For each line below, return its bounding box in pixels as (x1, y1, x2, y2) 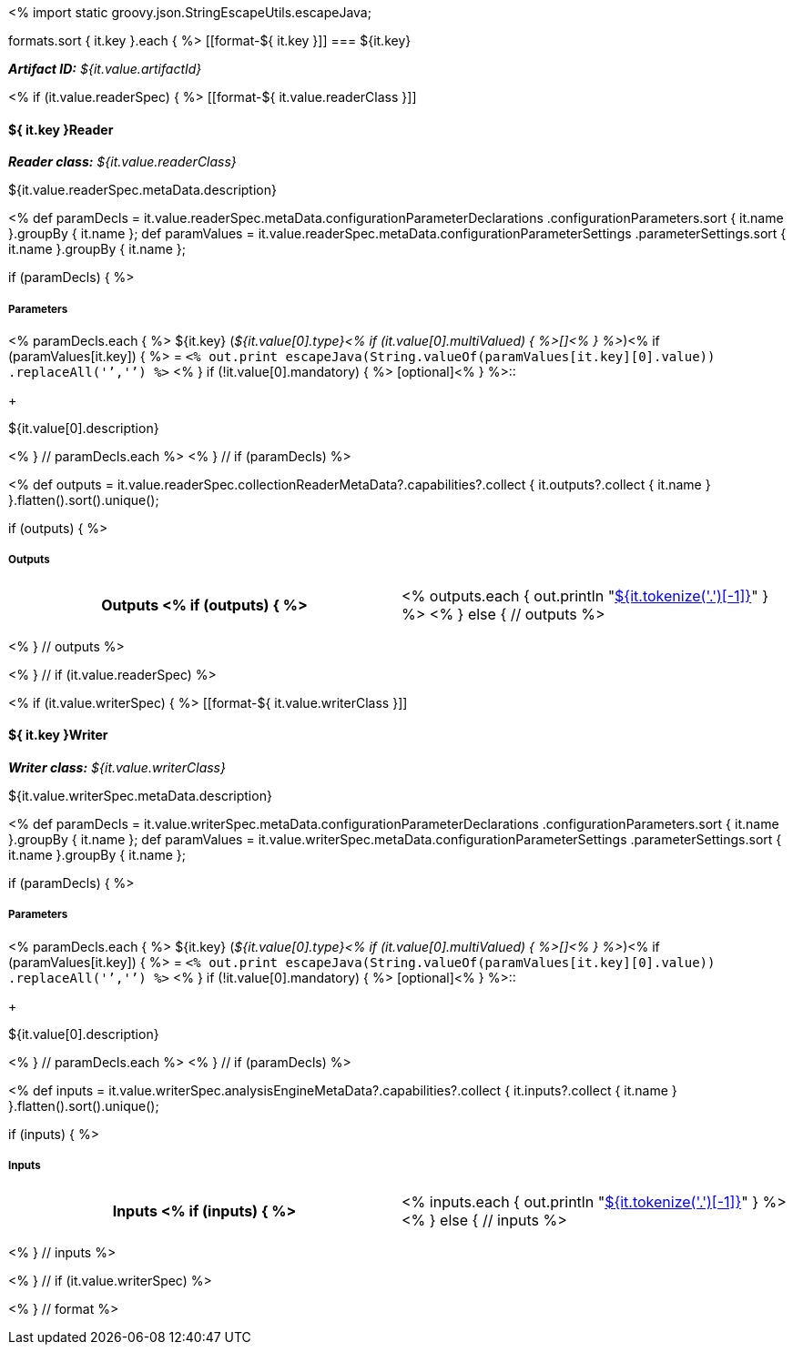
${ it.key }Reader (8, 121, 114, 137)
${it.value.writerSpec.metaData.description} (8, 788, 272, 803)
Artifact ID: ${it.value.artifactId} (8, 61, 202, 76)
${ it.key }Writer (8, 727, 108, 743)
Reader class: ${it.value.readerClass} (8, 154, 237, 170)
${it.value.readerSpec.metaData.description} (8, 182, 277, 198)
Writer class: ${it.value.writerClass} (8, 760, 226, 775)
